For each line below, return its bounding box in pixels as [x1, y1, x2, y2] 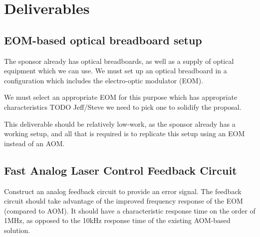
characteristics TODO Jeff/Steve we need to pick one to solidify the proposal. [4, 101, 242, 112]
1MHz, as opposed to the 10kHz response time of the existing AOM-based [4, 215, 231, 226]
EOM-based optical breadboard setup [4, 32, 202, 47]
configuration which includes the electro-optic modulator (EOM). [4, 75, 204, 85]
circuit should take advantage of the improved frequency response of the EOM [4, 196, 243, 206]
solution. [4, 225, 30, 235]
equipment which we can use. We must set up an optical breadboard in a [4, 65, 227, 76]
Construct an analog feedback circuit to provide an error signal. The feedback [4, 186, 242, 196]
